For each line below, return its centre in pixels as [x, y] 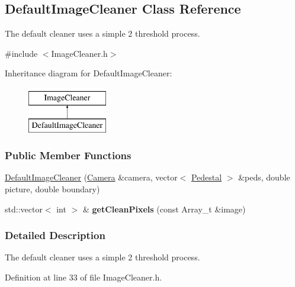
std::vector [24, 209]
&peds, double [264, 177]
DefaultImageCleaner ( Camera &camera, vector [91, 177]
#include [21, 53]
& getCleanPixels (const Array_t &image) [164, 209]
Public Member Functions [68, 155]
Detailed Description [55, 235]
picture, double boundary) [52, 188]
